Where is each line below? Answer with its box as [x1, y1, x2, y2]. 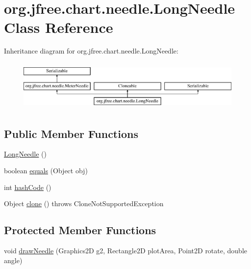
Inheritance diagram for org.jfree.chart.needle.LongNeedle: [4, 46, 178, 56]
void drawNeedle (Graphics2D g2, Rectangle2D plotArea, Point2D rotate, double [4, 245, 247, 256]
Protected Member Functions [4, 222, 156, 238]
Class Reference [4, 17, 113, 37]
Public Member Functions [4, 126, 138, 141]
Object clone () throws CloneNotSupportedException [4, 198, 164, 209]
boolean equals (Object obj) [4, 165, 88, 176]
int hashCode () [4, 182, 51, 192]
